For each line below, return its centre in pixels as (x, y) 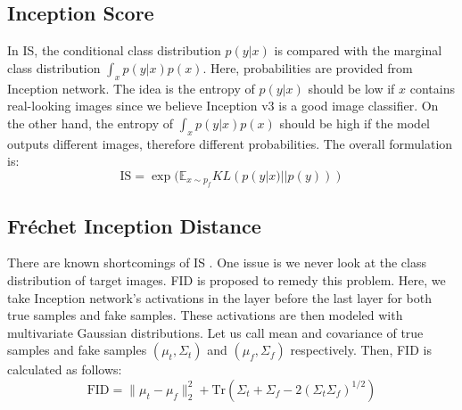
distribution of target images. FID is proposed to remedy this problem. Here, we (227, 279)
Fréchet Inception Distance (134, 225)
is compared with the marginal (358, 50)
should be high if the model (355, 123)
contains (432, 88)
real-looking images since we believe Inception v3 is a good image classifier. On (223, 106)
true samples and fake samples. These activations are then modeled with (205, 315)
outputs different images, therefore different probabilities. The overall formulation (230, 143)
